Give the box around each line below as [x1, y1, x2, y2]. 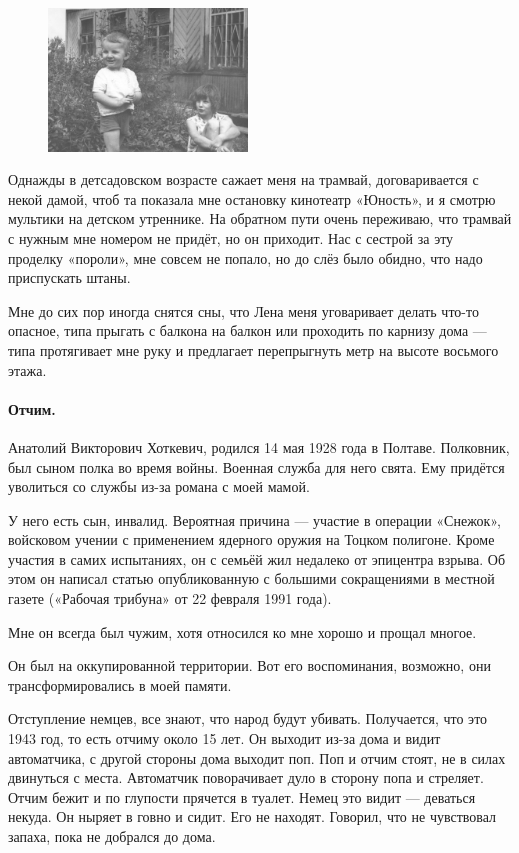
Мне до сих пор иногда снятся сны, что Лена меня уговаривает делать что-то [8, 300, 479, 321]
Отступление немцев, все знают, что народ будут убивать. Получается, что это [8, 708, 488, 729]
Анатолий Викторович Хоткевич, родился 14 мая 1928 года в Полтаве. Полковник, [8, 436, 510, 457]
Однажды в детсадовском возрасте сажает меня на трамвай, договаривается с [8, 169, 479, 190]
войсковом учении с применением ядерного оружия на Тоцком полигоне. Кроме [8, 529, 495, 550]
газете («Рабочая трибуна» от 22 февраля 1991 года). [8, 588, 332, 609]
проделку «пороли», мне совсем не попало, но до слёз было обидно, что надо [8, 247, 483, 268]
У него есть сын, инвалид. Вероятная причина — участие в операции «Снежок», [8, 509, 501, 530]
